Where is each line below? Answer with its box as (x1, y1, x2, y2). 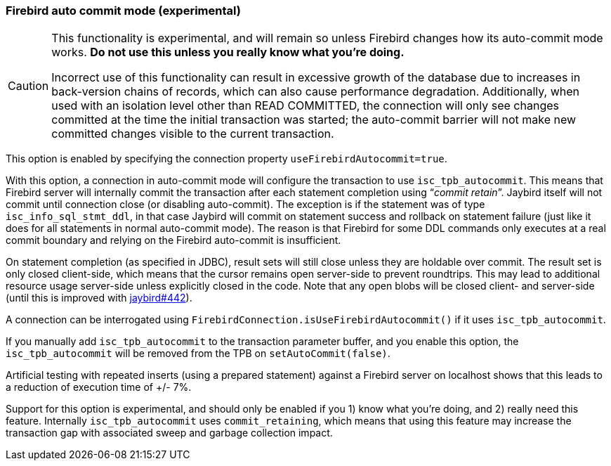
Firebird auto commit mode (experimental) (6, 4, 241, 18)
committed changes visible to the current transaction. (51, 127, 334, 141)
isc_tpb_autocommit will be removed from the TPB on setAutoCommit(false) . (6, 347, 390, 360)
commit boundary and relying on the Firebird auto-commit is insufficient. (6, 234, 341, 247)
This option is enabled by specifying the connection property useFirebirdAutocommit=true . (6, 153, 447, 165)
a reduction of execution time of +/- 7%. (6, 381, 192, 394)
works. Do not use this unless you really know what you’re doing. (51, 45, 405, 60)
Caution (8, 79, 49, 93)
